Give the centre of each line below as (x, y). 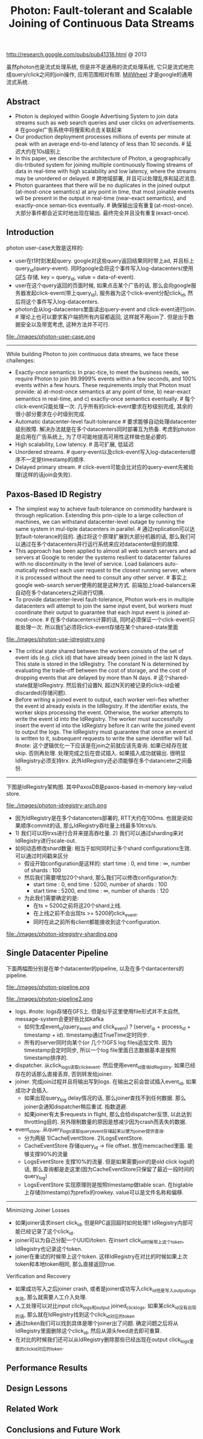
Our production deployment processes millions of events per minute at (103, 137)
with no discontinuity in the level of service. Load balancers (89, 564)
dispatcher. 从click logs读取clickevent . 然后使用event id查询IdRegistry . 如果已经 (105, 1066)
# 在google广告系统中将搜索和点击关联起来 (69, 130)
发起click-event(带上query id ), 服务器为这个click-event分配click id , (106, 294)
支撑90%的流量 (49, 1154)
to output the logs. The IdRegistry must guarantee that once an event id (104, 732)
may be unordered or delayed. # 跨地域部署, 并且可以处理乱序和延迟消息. (106, 178)
